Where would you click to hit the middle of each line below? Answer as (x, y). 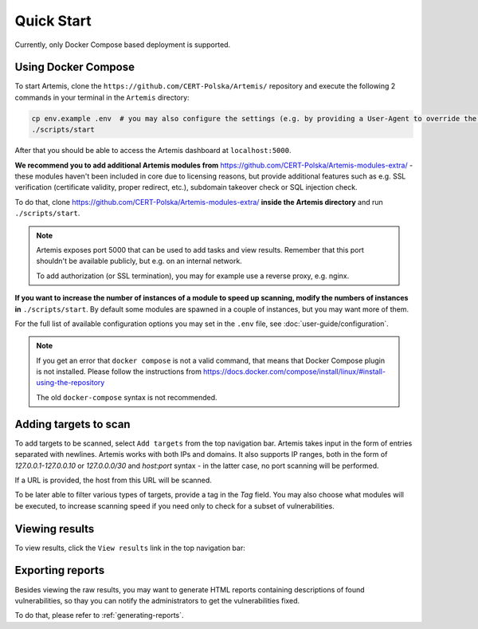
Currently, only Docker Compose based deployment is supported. (123, 45)
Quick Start (53, 21)
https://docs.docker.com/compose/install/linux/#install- (295, 372)
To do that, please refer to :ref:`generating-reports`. (99, 615)
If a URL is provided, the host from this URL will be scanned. (114, 480)
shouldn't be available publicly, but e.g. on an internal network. (139, 261)
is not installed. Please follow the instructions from (119, 372)
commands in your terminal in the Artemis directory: (102, 97)
